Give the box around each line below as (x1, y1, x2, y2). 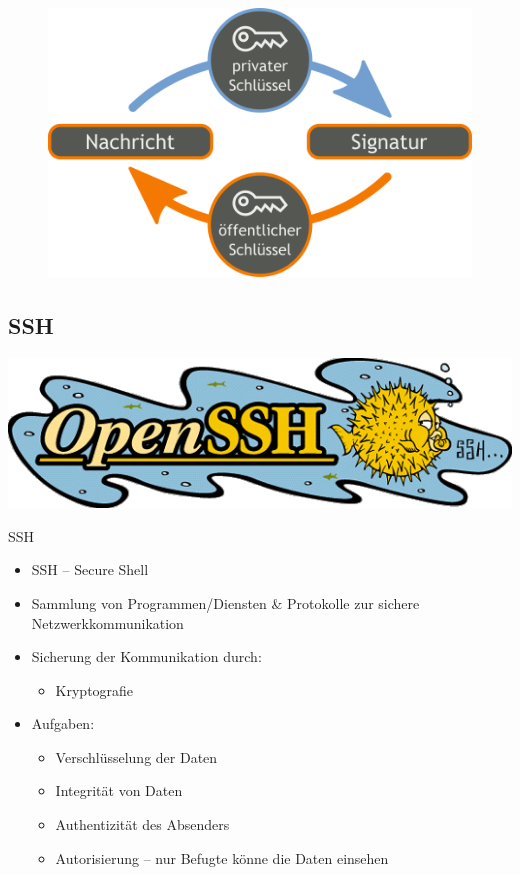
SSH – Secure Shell (31, 559, 149, 580)
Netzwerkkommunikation (31, 612, 184, 633)
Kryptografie (55, 679, 134, 700)
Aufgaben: (31, 713, 95, 734)
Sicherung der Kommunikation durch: (31, 646, 262, 667)
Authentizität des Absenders (55, 814, 230, 835)
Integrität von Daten (55, 780, 183, 801)
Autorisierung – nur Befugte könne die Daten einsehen (55, 847, 389, 868)
